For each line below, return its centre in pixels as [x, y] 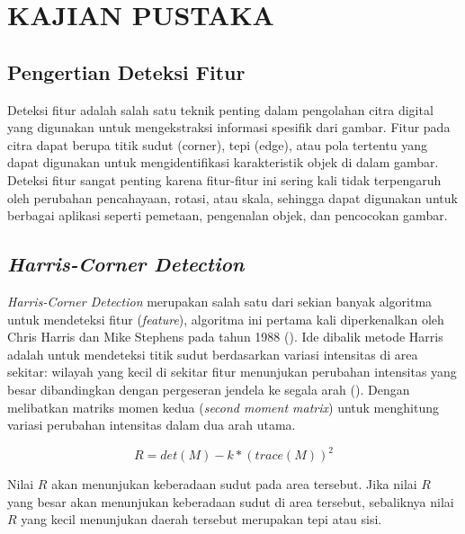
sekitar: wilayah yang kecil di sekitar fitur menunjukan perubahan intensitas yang [232, 372]
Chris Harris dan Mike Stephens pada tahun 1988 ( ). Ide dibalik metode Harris [225, 337]
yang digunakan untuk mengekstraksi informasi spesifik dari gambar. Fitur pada [229, 127]
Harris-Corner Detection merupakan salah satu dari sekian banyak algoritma [220, 301]
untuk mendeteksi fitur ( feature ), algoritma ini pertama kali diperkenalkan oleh [226, 319]
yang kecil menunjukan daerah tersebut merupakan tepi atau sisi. [201, 519]
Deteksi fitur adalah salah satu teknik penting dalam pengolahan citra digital [220, 109]
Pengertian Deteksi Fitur [126, 71]
